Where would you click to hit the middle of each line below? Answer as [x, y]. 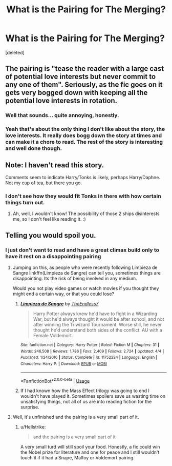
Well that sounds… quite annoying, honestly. [62, 115]
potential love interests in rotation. [61, 101]
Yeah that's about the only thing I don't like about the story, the [85, 129]
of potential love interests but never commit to [81, 77]
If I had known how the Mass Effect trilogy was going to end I [85, 391]
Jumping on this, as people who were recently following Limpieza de [85, 267]
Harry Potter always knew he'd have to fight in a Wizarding [95, 314]
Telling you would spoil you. [51, 235]
